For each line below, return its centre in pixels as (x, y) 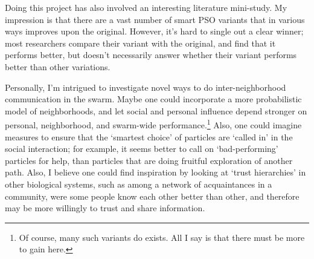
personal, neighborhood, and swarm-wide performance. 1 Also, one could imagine (153, 124)
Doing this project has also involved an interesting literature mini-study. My (146, 7)
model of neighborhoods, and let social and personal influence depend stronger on (156, 110)
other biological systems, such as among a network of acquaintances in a (139, 184)
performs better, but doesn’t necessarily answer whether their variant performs (151, 55)
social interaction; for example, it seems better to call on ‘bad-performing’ (142, 149)
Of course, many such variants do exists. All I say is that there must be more (162, 237)
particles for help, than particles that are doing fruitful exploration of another (149, 160)
